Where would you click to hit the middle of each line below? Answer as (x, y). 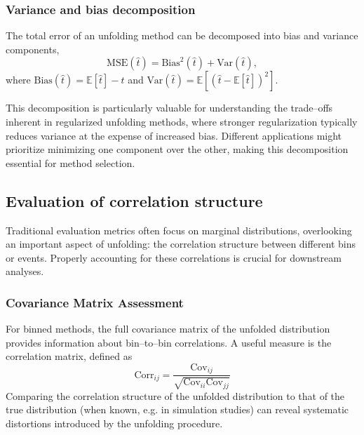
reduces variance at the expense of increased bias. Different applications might (174, 135)
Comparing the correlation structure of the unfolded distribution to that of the (175, 395)
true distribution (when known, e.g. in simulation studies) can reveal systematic (177, 409)
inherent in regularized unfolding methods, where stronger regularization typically (182, 121)
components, (33, 49)
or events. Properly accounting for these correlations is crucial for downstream (174, 257)
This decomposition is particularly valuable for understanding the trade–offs (169, 108)
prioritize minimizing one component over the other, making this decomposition (177, 149)
